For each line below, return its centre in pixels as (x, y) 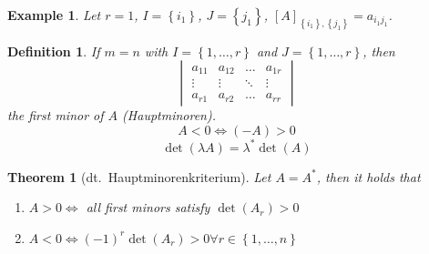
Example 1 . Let (54, 15)
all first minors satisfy (148, 207)
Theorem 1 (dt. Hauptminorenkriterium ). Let (139, 176)
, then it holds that (368, 176)
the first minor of (56, 115)
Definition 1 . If (54, 51)
